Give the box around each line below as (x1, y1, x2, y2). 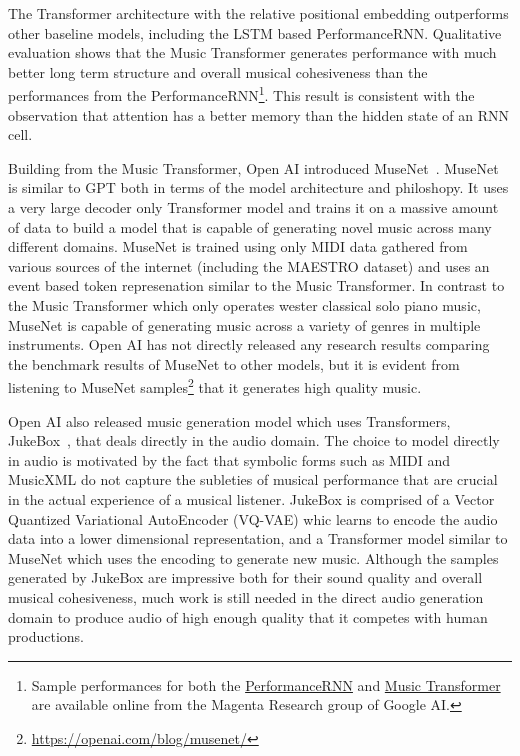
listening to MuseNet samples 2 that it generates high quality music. (8, 374, 422, 397)
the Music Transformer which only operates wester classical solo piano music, (8, 294, 481, 315)
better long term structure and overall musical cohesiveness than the (8, 61, 428, 82)
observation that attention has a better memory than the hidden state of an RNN (8, 104, 510, 125)
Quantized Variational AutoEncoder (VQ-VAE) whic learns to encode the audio (8, 508, 498, 529)
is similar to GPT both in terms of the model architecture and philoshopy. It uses (8, 177, 509, 198)
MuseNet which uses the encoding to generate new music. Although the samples (8, 547, 499, 568)
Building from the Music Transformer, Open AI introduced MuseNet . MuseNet (8, 157, 499, 178)
